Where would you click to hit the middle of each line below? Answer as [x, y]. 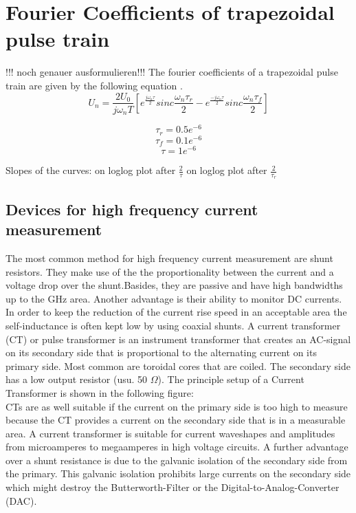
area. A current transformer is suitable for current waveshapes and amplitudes [170, 433]
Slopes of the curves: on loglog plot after [91, 170]
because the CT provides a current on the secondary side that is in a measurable [176, 420]
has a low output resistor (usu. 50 [77, 379]
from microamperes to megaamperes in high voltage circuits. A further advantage [177, 447]
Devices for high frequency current [132, 209]
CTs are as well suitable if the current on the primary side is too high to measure [177, 406]
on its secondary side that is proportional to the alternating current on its [161, 352]
